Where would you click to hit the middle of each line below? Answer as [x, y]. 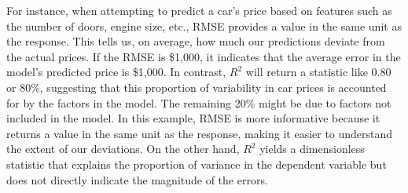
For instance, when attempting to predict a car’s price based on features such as [199, 10]
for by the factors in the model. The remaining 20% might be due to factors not [199, 102]
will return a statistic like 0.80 [318, 72]
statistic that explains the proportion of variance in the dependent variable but [197, 164]
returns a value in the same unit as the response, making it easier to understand [200, 133]
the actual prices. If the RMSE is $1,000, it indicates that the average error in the [204, 56]
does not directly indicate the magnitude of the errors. [137, 179]
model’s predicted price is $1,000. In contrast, [116, 72]
